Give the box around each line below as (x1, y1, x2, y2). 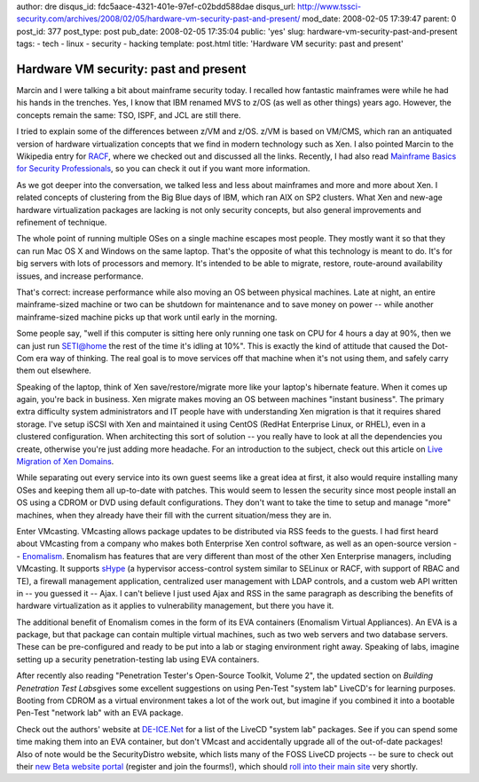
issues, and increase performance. (16, 271, 144, 281)
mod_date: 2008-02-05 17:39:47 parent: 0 (302, 13, 457, 24)
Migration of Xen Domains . (16, 456, 114, 467)
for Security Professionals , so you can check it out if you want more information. (16, 163, 310, 174)
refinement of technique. (16, 217, 107, 227)
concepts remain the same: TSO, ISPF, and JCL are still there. (16, 109, 241, 120)
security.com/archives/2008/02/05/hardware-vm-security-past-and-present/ (16, 13, 301, 24)
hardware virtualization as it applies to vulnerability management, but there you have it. (16, 600, 334, 612)
